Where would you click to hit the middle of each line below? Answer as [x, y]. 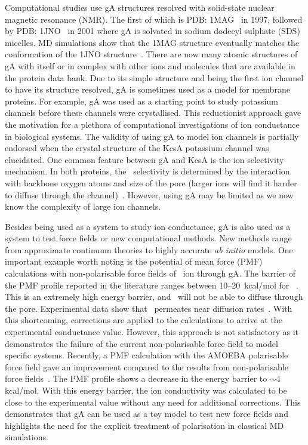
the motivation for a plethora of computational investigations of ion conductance [152, 124]
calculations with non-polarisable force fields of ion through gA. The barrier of [150, 273]
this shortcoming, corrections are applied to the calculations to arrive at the [144, 320]
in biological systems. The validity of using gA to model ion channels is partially [152, 136]
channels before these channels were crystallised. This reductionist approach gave [153, 113]
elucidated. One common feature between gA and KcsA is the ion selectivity [144, 159]
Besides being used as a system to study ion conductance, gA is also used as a [148, 226]
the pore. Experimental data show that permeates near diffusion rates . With [149, 308]
